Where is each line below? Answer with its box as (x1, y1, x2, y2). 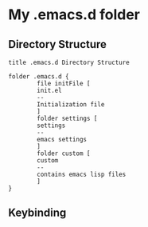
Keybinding (8, 206, 67, 220)
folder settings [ (37, 114, 98, 122)
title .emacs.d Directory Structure (8, 58, 130, 66)
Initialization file (37, 101, 105, 109)
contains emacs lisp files (37, 170, 127, 178)
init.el (37, 86, 62, 94)
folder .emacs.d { (8, 73, 69, 81)
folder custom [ (37, 149, 91, 157)
